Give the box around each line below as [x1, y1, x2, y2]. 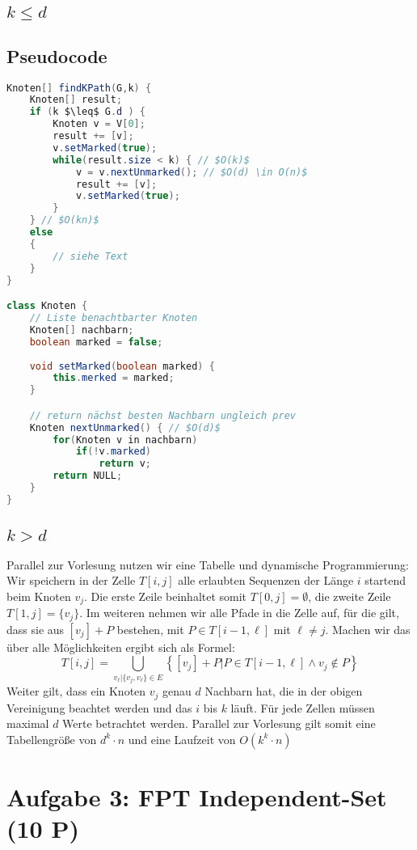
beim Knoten [6, 587, 71, 604]
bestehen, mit [116, 620, 184, 637]
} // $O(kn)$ [29, 214, 99, 226]
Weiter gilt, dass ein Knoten [6, 683, 146, 700]
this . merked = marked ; [53, 372, 175, 384]
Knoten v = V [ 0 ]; [53, 118, 145, 130]
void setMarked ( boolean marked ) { [29, 360, 215, 372]
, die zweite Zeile [308, 587, 391, 604]
